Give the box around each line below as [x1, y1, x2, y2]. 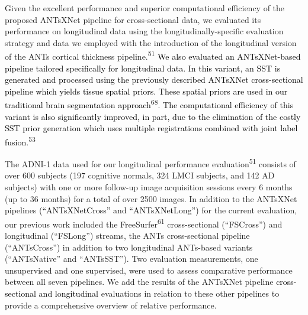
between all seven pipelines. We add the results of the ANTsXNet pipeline [5, 275, 274, 288]
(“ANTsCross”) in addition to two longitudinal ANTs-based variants [5, 241, 253, 253]
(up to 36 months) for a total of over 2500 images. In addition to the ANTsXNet [5, 192, 297, 204]
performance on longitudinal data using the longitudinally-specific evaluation [5, 25, 284, 37]
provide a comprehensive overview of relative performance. [5, 298, 217, 311]
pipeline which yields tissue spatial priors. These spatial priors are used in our [5, 85, 288, 97]
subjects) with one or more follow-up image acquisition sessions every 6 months [5, 180, 293, 193]
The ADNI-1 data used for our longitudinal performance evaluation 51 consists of [5, 156, 296, 170]
